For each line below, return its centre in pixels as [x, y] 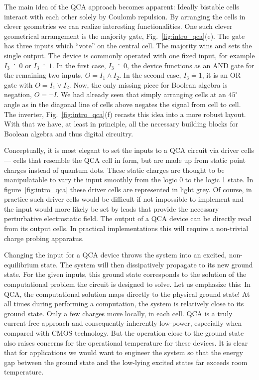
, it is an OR [221, 75]
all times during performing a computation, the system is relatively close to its [124, 304]
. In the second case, [150, 75]
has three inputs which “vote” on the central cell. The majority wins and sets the [128, 46]
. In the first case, [79, 65]
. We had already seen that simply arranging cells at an [141, 94]
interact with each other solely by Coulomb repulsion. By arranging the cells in [125, 16]
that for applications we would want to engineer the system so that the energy [124, 352]
